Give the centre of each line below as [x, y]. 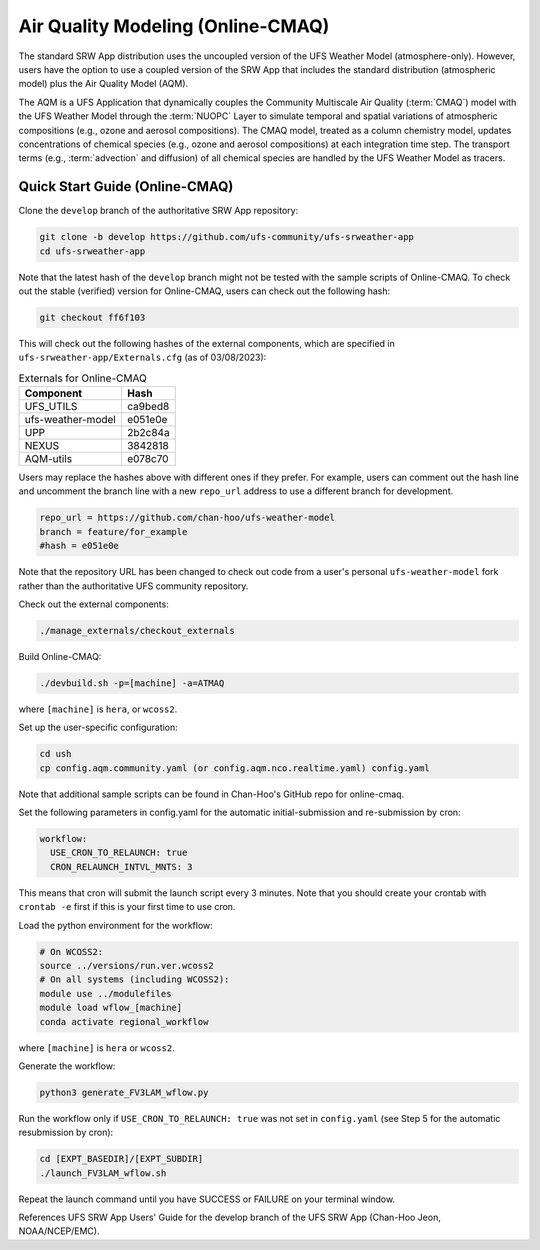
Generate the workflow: [67, 1066]
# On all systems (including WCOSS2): [134, 979]
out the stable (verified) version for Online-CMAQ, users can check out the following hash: [204, 291]
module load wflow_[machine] [111, 1008]
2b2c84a [148, 433]
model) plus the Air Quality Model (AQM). [103, 84]
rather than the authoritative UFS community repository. [133, 586]
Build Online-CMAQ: [60, 656]
